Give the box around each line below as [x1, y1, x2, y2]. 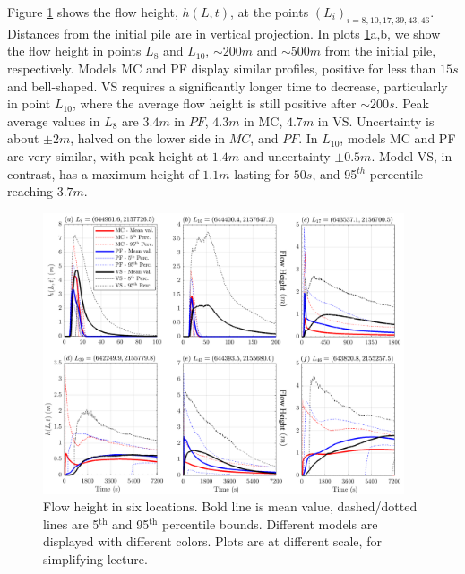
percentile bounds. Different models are [161, 514, 378, 533]
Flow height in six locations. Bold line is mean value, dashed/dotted [43, 497, 418, 516]
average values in [7, 111, 100, 130]
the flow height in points [7, 41, 142, 60]
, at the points [230, 3, 309, 21]
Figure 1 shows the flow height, [7, 3, 178, 21]
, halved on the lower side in [70, 129, 226, 148]
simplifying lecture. [43, 550, 148, 568]
